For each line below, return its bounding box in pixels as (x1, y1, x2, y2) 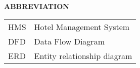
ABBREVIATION (4, 1, 69, 11)
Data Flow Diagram (34, 35, 105, 47)
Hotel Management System (34, 20, 130, 32)
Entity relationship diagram (34, 49, 132, 61)
